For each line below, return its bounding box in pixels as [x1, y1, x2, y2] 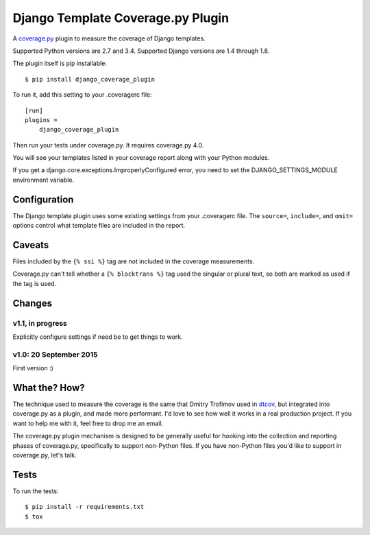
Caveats [12, 239, 49, 250]
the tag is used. [12, 279, 57, 287]
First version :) [12, 364, 54, 372]
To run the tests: [12, 487, 59, 495]
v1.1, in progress [12, 318, 68, 328]
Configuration [12, 193, 74, 205]
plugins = [25, 116, 58, 123]
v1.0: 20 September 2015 [12, 350, 98, 359]
